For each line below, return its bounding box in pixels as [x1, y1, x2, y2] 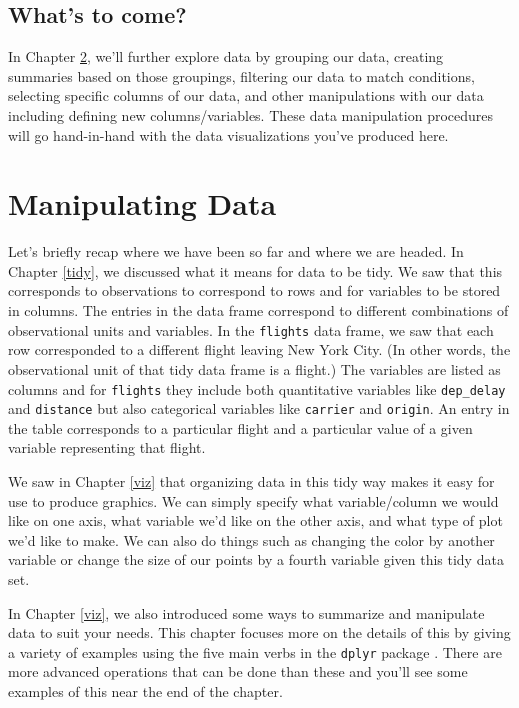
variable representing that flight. [8, 437, 206, 458]
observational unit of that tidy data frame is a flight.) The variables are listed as [8, 358, 501, 379]
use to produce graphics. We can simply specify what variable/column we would [8, 490, 499, 511]
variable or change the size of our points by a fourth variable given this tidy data [8, 549, 504, 570]
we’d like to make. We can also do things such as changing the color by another [8, 529, 495, 550]
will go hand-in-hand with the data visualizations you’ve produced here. [8, 124, 449, 145]
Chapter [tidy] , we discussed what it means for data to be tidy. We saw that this [8, 260, 503, 281]
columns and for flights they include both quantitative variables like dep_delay [8, 378, 506, 399]
